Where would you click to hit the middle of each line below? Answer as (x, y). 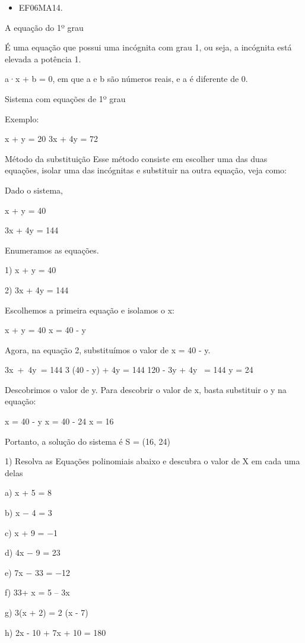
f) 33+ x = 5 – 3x (37, 592)
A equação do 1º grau (44, 27)
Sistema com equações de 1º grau (65, 98)
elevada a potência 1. (43, 58)
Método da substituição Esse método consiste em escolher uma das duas (136, 158)
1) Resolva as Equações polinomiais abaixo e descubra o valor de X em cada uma (152, 461)
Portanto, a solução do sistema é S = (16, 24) (88, 441)
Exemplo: (22, 118)
